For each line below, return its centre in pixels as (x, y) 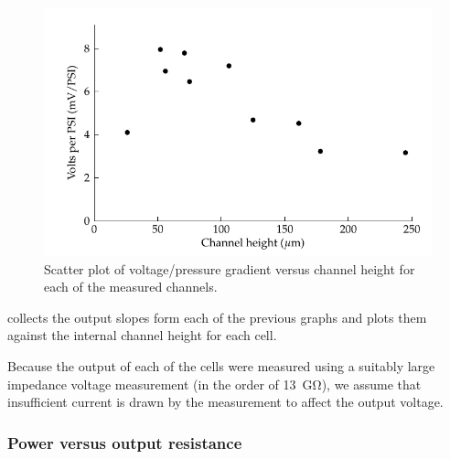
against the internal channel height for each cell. (142, 335)
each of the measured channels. (131, 287)
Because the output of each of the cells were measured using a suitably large (221, 365)
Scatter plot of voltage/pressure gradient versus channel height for (230, 268)
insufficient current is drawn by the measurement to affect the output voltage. (225, 402)
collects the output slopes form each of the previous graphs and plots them (217, 317)
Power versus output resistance (125, 442)
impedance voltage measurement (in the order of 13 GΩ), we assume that (214, 384)
